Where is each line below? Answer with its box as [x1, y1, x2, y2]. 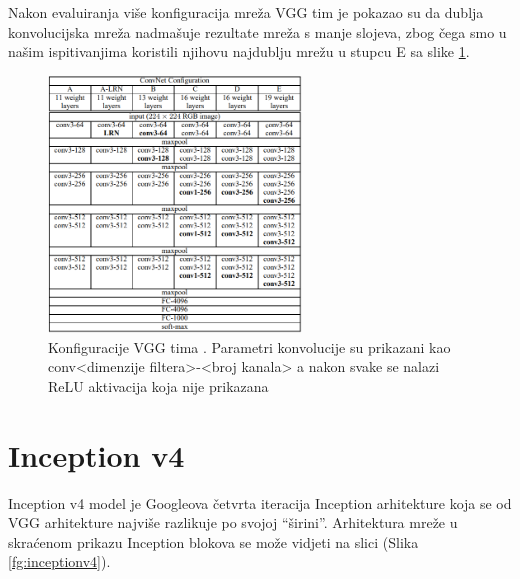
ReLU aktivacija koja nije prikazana [48, 375, 269, 396]
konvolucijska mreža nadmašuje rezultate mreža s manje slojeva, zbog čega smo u [8, 21, 507, 42]
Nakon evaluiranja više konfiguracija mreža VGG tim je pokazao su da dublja [8, 2, 484, 22]
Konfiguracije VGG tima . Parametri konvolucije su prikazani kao [48, 336, 451, 357]
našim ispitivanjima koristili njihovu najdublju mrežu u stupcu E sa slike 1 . [8, 41, 470, 62]
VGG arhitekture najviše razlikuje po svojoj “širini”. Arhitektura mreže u [8, 512, 458, 533]
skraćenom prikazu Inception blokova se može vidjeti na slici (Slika [8, 531, 419, 552]
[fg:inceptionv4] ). [8, 551, 111, 572]
